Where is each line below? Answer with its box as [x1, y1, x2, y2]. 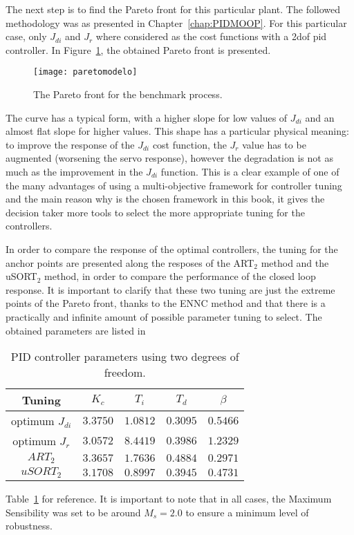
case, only [6, 29, 47, 44]
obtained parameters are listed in [6, 323, 146, 337]
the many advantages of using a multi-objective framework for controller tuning [6, 178, 342, 192]
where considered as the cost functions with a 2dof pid [95, 29, 327, 44]
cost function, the [152, 137, 227, 151]
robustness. [6, 518, 53, 533]
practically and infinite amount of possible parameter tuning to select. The [6, 309, 322, 323]
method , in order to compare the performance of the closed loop [44, 269, 316, 283]
